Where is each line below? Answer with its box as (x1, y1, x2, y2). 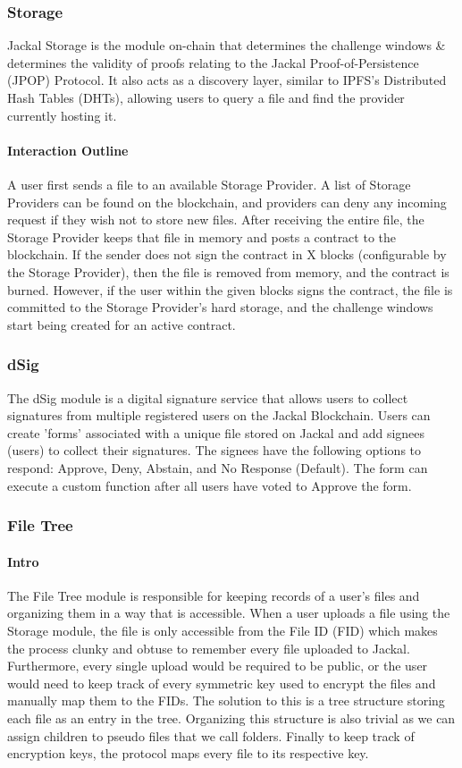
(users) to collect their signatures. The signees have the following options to (7, 441, 422, 460)
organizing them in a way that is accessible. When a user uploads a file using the (7, 603, 450, 622)
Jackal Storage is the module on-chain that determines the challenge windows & (7, 36, 446, 55)
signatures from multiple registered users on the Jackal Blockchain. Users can (7, 406, 431, 425)
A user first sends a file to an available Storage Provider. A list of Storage (7, 174, 411, 193)
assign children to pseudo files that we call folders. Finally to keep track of (7, 726, 415, 745)
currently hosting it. (7, 105, 117, 124)
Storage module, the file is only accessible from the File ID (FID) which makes (7, 620, 438, 639)
